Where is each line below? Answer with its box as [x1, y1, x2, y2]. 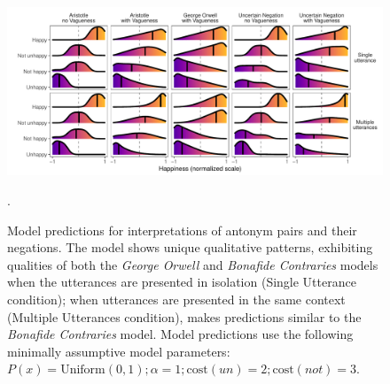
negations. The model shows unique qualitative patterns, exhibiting [7, 238, 373, 257]
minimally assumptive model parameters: [7, 342, 230, 360]
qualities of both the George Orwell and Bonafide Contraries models [7, 255, 378, 273]
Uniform [60, 364, 105, 377]
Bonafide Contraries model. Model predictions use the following [7, 325, 354, 343]
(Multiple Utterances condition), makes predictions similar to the [7, 307, 362, 326]
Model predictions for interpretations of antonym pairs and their [7, 220, 357, 239]
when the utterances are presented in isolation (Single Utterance [7, 273, 356, 291]
